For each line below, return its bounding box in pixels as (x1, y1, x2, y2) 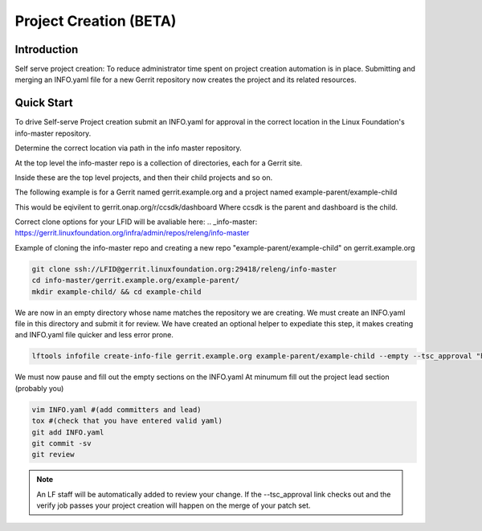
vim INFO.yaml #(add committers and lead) (31, 405, 202, 414)
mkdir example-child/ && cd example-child (31, 287, 202, 296)
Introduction (14, 43, 79, 56)
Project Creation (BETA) (14, 12, 177, 30)
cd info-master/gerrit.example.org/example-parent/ (31, 276, 240, 285)
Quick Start (14, 96, 73, 110)
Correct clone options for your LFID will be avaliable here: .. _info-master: (14, 217, 258, 227)
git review (31, 450, 75, 460)
